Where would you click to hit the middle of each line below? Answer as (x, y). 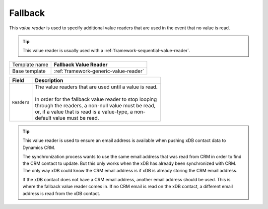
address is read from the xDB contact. (61, 193)
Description (49, 80)
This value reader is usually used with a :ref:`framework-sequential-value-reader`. (106, 51)
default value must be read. (67, 118)
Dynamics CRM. (39, 147)
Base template (29, 71)
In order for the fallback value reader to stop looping (96, 99)
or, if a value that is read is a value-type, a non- (90, 112)
